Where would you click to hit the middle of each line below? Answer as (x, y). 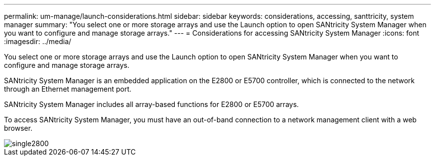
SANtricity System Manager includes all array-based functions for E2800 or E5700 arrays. (151, 104)
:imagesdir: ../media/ (38, 41)
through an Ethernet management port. (68, 89)
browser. (18, 128)
